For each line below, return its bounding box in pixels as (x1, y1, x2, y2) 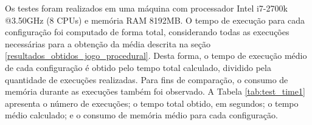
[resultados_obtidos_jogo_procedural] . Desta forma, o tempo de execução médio (5, 49, 307, 62)
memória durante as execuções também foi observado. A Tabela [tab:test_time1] (5, 85, 305, 98)
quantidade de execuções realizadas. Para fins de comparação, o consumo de (5, 73, 288, 86)
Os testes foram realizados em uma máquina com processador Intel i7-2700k (5, 2, 288, 14)
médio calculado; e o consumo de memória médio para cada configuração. (5, 109, 278, 121)
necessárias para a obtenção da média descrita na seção (5, 37, 211, 50)
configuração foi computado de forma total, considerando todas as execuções (5, 25, 289, 38)
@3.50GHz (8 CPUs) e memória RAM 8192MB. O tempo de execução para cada (5, 13, 305, 26)
